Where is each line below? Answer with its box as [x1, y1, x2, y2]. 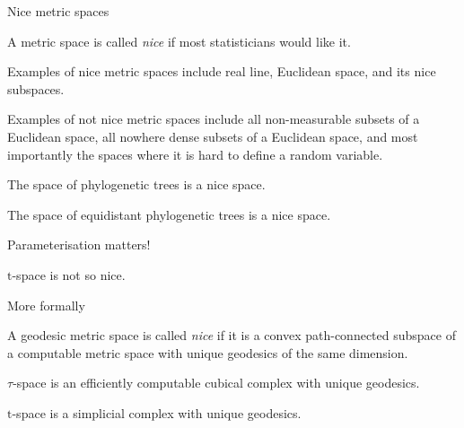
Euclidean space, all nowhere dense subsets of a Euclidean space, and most [7, 127, 418, 145]
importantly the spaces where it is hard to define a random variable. [7, 144, 383, 163]
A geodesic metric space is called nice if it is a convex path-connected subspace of [7, 326, 456, 345]
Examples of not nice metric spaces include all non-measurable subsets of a [7, 109, 420, 128]
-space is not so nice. [12, 265, 126, 284]
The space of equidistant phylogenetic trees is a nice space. [7, 205, 331, 223]
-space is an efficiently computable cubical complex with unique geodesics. [13, 373, 420, 392]
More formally [7, 295, 85, 314]
